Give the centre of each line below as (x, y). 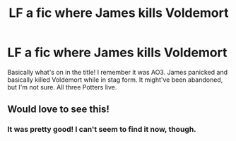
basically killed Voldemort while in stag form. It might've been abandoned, (115, 80)
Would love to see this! (58, 110)
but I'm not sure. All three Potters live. (62, 87)
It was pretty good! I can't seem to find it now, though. (102, 130)
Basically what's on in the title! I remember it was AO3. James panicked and (118, 72)
